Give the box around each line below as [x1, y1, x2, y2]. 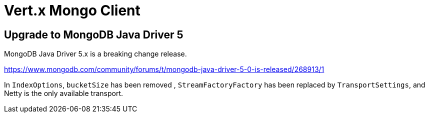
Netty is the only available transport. [4, 89, 123, 98]
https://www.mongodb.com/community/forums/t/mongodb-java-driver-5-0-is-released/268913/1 [4, 65, 324, 74]
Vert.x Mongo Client [4, 2, 140, 19]
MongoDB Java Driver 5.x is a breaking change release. [4, 49, 187, 58]
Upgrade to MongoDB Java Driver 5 [4, 28, 183, 41]
